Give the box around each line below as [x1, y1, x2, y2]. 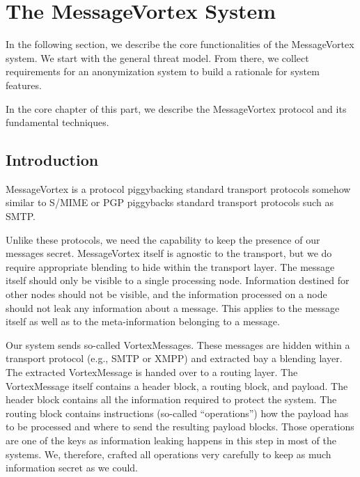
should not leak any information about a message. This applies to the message [6, 300, 340, 315]
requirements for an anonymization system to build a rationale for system [6, 64, 320, 79]
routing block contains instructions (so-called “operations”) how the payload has [6, 405, 349, 420]
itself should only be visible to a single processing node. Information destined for [6, 273, 350, 288]
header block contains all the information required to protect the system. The [6, 392, 337, 407]
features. [6, 77, 42, 92]
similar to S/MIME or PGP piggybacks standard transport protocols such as [6, 195, 334, 210]
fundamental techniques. [6, 115, 109, 130]
